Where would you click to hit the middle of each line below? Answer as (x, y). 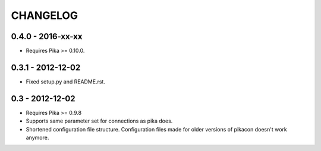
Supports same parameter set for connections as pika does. (99, 121)
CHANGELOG (45, 15)
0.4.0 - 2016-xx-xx (47, 36)
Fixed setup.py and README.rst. (65, 81)
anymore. (37, 138)
